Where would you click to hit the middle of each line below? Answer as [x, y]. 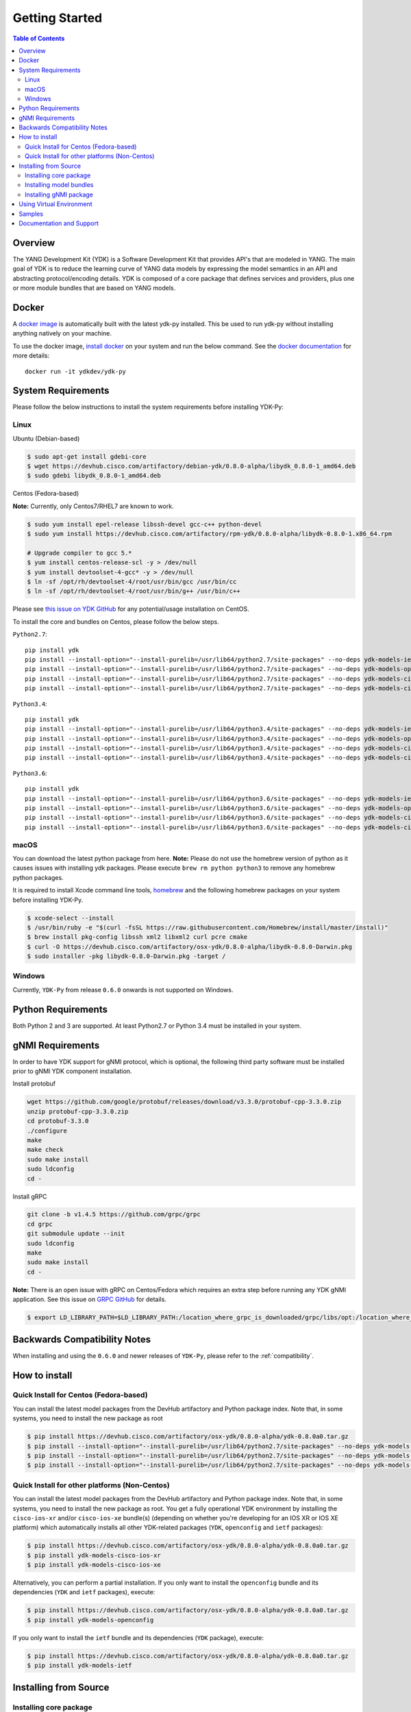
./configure [47, 1131]
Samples [31, 214]
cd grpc [40, 1224]
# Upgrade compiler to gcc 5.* [80, 553]
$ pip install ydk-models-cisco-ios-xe [94, 1565]
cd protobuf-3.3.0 [58, 1121]
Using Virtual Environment [55, 204]
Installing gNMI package [59, 194]
